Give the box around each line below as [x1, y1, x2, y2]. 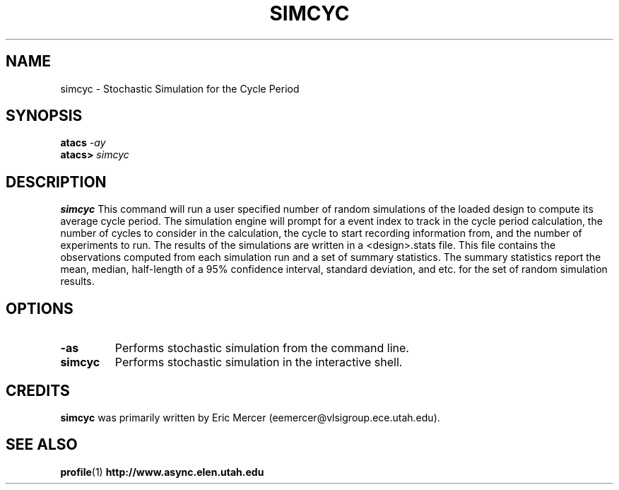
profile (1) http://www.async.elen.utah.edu [60, 465, 264, 478]
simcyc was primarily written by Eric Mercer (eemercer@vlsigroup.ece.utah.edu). [60, 411, 440, 424]
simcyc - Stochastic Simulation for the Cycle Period [60, 82, 300, 95]
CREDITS [6, 381, 70, 399]
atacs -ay [60, 136, 106, 149]
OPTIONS [6, 299, 73, 317]
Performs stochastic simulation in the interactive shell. [114, 355, 403, 370]
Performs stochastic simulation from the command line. [114, 341, 409, 356]
